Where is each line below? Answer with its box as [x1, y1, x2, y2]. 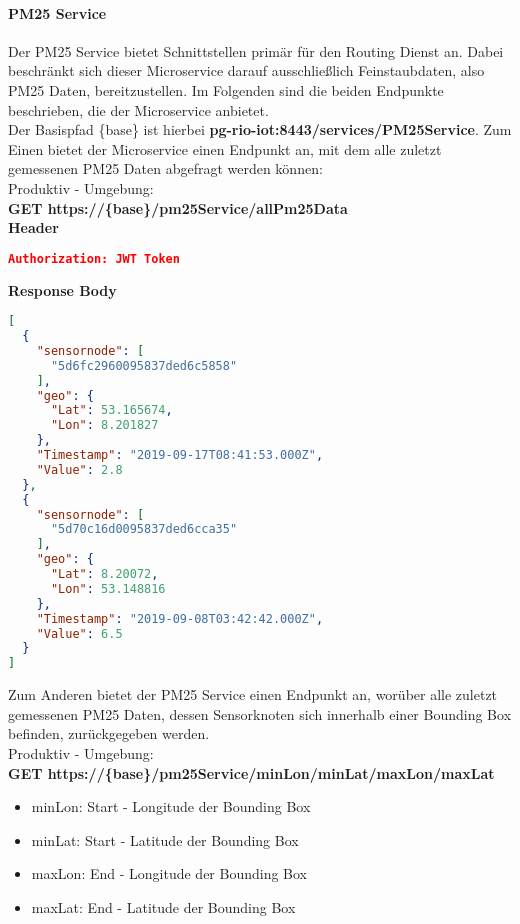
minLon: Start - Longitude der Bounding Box [31, 796, 311, 817]
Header [8, 217, 59, 238]
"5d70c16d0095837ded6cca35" [50, 522, 238, 537]
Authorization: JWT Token [8, 251, 180, 266]
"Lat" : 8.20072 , [50, 567, 159, 582]
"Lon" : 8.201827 [50, 418, 159, 433]
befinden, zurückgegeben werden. [8, 723, 210, 744]
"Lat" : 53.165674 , [50, 403, 173, 418]
